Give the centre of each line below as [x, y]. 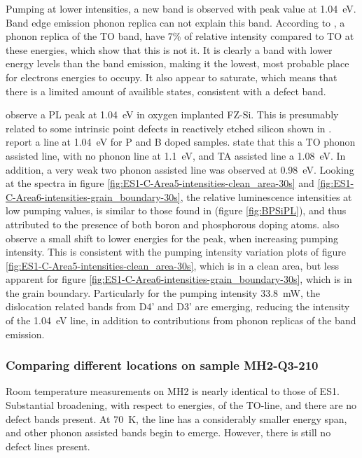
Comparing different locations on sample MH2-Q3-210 [162, 365]
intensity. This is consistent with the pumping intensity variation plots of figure [176, 252]
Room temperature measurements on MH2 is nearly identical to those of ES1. [173, 391]
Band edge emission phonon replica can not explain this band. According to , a [175, 22]
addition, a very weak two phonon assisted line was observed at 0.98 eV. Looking [180, 169]
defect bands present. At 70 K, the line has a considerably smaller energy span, [176, 418]
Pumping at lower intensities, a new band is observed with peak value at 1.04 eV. [181, 8]
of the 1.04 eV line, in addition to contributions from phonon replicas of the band [181, 320]
